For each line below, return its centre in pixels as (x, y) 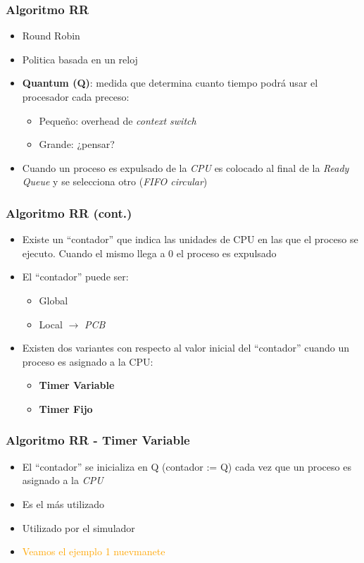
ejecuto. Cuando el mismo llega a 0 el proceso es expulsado (149, 253)
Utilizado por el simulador (79, 527)
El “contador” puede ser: (75, 277)
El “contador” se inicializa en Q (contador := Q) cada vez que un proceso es (187, 466)
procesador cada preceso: (76, 97)
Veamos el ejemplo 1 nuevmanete (94, 551)
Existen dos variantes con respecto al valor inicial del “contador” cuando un (186, 348)
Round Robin (51, 36)
